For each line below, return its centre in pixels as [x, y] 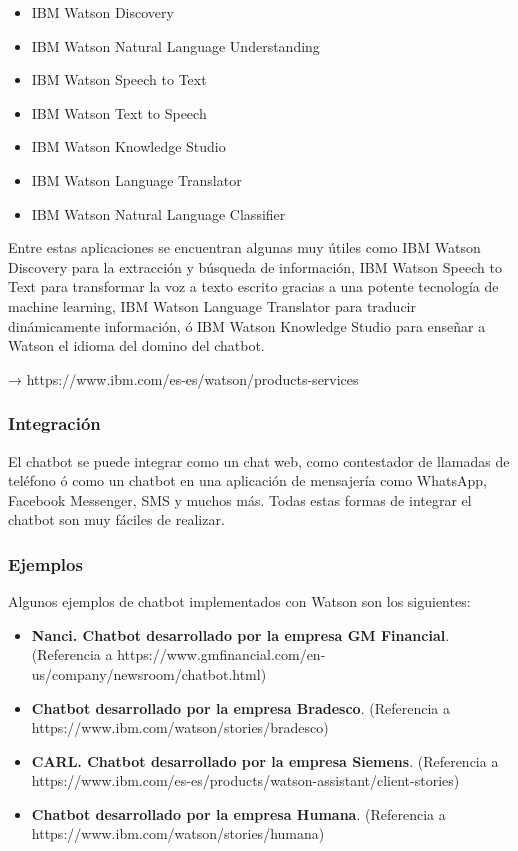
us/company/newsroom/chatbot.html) [149, 673]
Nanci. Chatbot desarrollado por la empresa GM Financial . [240, 634]
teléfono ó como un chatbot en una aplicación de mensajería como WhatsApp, [247, 480]
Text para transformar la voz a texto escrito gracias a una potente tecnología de [253, 286]
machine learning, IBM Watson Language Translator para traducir [212, 305]
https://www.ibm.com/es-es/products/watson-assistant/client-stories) [245, 780]
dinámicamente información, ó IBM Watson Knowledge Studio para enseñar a [247, 325]
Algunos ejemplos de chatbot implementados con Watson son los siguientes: [239, 601]
